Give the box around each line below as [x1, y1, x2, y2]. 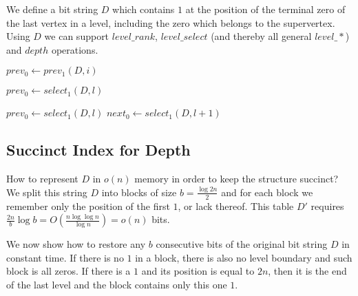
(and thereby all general [211, 29, 312, 43]
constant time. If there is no [6, 250, 124, 264]
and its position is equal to [141, 264, 255, 278]
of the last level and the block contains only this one [6, 277, 227, 291]
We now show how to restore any [6, 237, 146, 251]
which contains [112, 2, 175, 16]
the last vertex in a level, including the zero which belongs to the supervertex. [6, 15, 335, 30]
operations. [51, 42, 98, 56]
